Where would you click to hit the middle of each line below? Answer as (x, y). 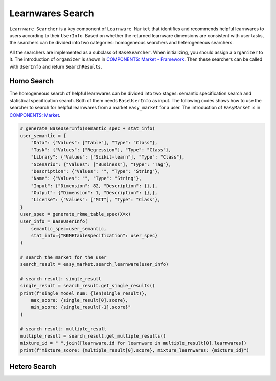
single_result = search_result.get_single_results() (88, 286)
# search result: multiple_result (63, 329)
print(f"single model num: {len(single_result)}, (84, 293)
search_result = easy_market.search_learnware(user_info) (94, 264)
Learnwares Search (52, 13)
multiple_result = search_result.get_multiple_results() (93, 336)
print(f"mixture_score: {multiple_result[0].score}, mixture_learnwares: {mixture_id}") (135, 350)
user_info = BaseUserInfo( (54, 221)
